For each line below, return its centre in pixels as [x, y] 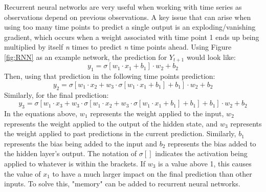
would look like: [211, 57]
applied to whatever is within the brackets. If [75, 163]
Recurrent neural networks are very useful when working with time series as [123, 7]
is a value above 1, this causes [205, 163]
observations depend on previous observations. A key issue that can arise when [128, 17]
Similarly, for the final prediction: [57, 94]
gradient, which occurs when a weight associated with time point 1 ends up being [132, 37]
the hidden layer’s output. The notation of [71, 153]
